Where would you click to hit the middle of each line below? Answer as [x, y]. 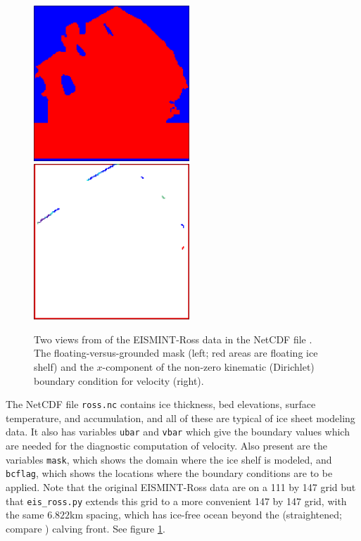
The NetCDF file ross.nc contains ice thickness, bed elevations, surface [161, 404]
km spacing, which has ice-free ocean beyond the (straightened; [206, 515]
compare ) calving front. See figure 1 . [85, 528]
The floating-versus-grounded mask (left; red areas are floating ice [176, 353]
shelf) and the [64, 366]
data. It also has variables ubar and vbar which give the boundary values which [178, 432]
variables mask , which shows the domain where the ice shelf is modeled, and [169, 459]
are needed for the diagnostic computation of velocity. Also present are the [166, 446]
